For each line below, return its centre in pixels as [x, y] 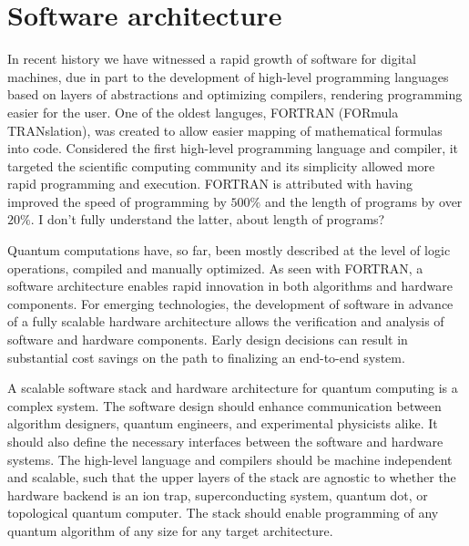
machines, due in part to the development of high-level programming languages [228, 76]
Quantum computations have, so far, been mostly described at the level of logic [229, 250]
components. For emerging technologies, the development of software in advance [230, 303]
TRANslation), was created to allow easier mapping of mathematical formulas [225, 130]
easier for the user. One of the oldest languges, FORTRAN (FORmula [203, 112]
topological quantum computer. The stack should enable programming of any [223, 513]
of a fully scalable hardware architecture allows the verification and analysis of [226, 321]
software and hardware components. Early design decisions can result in [208, 340]
